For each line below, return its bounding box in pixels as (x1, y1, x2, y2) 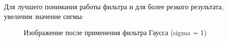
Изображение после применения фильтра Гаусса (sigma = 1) (24, 27, 207, 38)
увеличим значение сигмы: (4, 11, 84, 21)
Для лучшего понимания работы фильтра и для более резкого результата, (4, 1, 224, 11)
